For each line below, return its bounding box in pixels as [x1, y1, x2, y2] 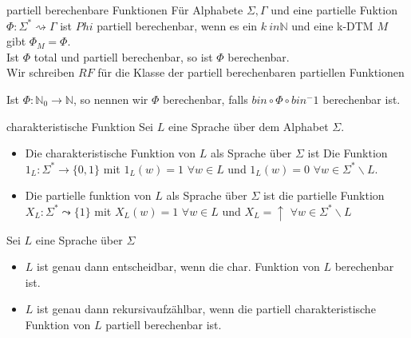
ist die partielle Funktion [263, 187, 385, 204]
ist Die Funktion [307, 145, 388, 161]
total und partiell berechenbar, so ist [34, 48, 213, 65]
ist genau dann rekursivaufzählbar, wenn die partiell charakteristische [37, 300, 376, 317]
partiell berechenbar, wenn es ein [97, 17, 258, 34]
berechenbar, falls [163, 90, 248, 107]
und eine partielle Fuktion [271, 2, 397, 18]
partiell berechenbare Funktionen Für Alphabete [6, 2, 243, 18]
